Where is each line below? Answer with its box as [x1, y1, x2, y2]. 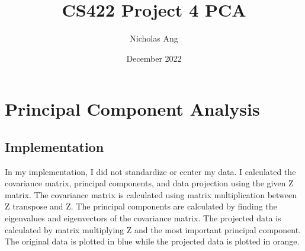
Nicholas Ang [130, 32, 178, 45]
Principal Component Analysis [5, 97, 260, 121]
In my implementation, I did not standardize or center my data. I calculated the [5, 165, 296, 177]
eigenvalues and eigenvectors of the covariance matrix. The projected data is [5, 212, 281, 224]
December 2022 [126, 52, 182, 64]
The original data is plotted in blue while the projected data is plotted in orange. [5, 235, 300, 247]
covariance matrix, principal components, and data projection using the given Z [5, 177, 294, 189]
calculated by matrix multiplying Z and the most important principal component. [5, 223, 301, 236]
